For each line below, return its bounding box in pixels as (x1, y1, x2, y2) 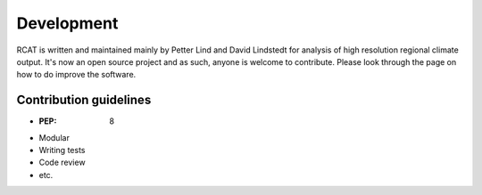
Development (16, 13, 119, 33)
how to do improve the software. (16, 69, 137, 80)
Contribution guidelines (16, 93, 152, 108)
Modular (38, 132, 71, 142)
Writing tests (38, 145, 86, 156)
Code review (38, 157, 86, 168)
